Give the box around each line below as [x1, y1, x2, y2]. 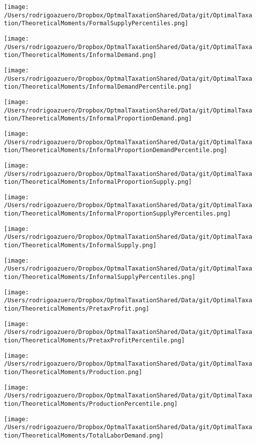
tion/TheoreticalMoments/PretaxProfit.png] [4, 305, 150, 313]
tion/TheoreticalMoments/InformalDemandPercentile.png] [4, 83, 192, 91]
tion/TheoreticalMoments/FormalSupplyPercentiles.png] [4, 20, 189, 27]
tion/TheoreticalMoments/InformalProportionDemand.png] [4, 115, 192, 122]
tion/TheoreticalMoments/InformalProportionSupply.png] [4, 178, 192, 186]
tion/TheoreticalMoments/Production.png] [4, 368, 143, 376]
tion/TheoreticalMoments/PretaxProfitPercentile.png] [4, 337, 185, 344]
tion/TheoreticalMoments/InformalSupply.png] [4, 242, 156, 249]
